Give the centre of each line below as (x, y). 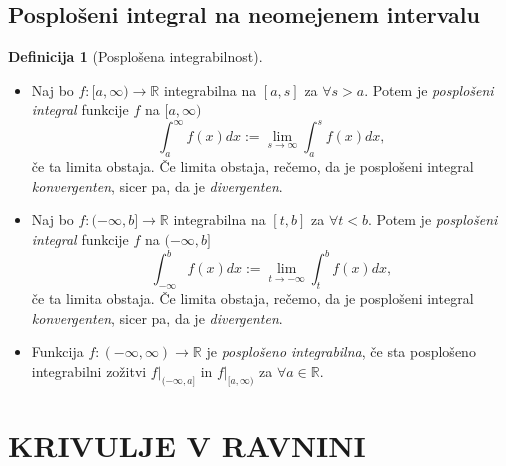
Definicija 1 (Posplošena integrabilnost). (135, 56)
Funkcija (57, 351)
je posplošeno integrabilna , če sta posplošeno (341, 351)
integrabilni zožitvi (89, 370)
